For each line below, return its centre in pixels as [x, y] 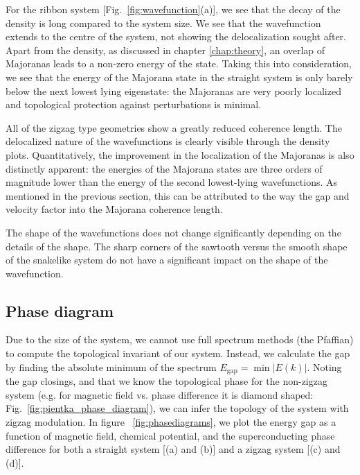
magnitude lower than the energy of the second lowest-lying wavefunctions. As [172, 182]
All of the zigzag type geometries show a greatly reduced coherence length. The [174, 127]
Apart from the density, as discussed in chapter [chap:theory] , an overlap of [165, 50]
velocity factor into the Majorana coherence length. [114, 209]
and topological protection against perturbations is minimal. [134, 104]
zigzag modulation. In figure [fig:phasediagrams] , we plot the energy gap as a [171, 421]
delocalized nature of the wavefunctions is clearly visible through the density [168, 141]
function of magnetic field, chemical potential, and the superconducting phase [170, 435]
